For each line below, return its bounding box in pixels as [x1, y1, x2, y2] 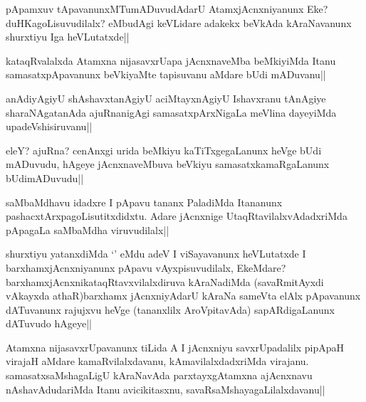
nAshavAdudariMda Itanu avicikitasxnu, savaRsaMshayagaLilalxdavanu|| [6, 381, 325, 396]
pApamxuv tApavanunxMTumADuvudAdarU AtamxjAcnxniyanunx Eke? [6, 1, 328, 16]
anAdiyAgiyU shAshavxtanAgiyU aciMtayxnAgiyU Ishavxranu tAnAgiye [6, 90, 326, 105]
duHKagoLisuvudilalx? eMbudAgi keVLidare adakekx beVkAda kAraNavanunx [6, 15, 352, 30]
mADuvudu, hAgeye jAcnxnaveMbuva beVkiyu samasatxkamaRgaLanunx [6, 157, 330, 171]
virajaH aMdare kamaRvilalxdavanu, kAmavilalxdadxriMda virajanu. [6, 354, 309, 369]
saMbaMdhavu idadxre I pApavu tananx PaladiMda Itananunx [6, 194, 283, 209]
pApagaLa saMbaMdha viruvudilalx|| [6, 222, 169, 237]
